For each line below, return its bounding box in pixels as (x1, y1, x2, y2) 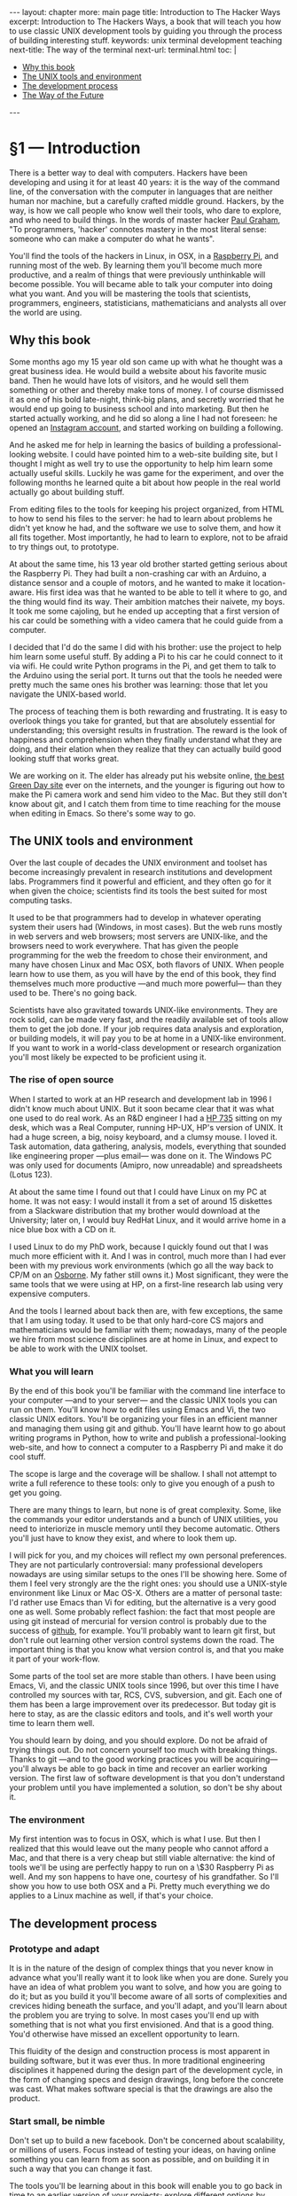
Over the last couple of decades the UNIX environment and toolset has (9, 857, 268, 868)
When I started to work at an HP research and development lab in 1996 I (9, 1093, 272, 1105)
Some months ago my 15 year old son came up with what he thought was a (9, 356, 284, 367)
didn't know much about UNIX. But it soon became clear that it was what (9, 1103, 275, 1114)
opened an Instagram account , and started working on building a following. (9, 422, 284, 433)
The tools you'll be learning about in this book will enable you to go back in (9, 2181, 283, 2192)
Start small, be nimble (9, 2115, 106, 2128)
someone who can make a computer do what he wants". (9, 233, 215, 244)
